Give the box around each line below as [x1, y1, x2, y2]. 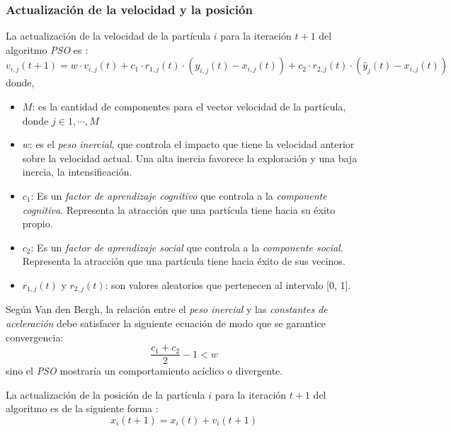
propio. [22, 216, 53, 231]
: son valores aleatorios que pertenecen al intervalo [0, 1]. [105, 277, 351, 292]
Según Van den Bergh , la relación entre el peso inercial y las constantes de [6, 302, 328, 317]
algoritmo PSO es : [6, 42, 89, 57]
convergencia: [6, 329, 64, 344]
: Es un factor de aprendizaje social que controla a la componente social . [30, 239, 343, 254]
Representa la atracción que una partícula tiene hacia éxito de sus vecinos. [22, 254, 346, 268]
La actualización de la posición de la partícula [6, 387, 205, 402]
